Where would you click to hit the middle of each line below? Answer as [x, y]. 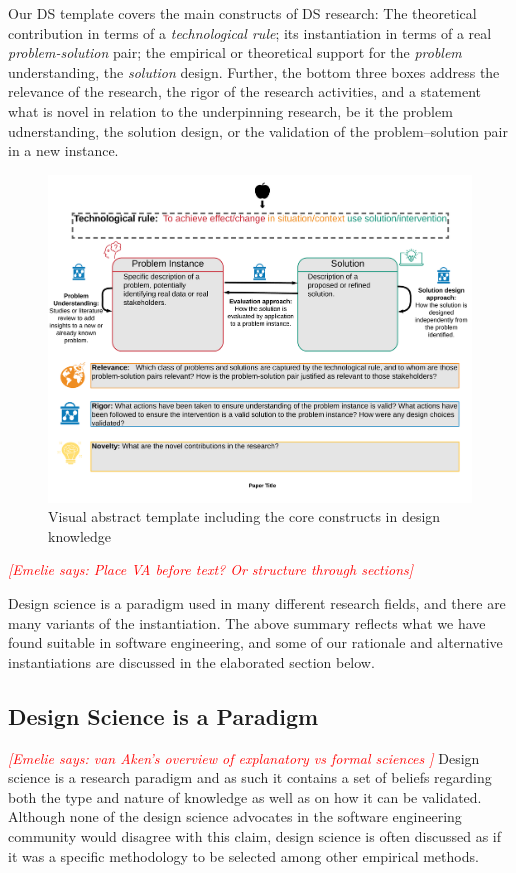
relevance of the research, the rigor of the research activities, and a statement [245, 91]
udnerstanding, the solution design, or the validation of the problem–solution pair [258, 130]
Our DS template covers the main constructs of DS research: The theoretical [242, 13]
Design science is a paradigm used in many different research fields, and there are [257, 602]
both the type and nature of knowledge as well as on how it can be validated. [245, 796]
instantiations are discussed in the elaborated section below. [191, 661]
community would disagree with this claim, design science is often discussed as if [255, 835]
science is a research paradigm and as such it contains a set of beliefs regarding [250, 777]
